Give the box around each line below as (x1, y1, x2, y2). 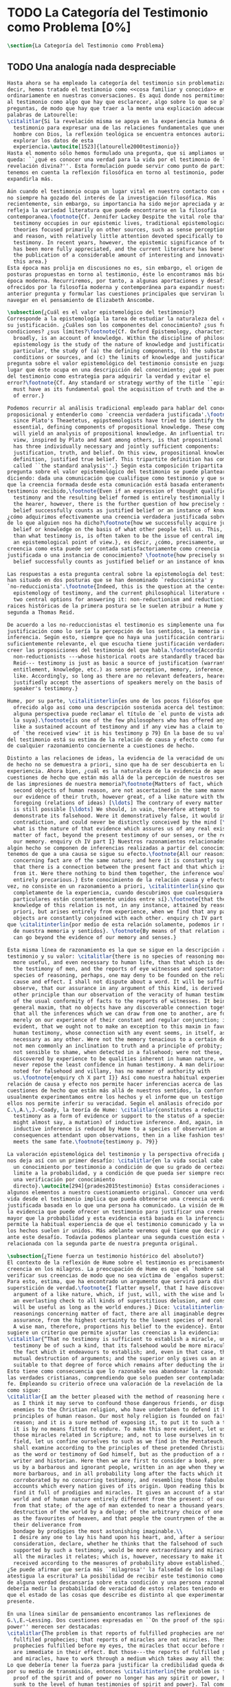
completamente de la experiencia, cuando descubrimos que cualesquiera (13, 889, 223, 896)
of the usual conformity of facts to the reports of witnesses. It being (13, 998, 229, 1004)
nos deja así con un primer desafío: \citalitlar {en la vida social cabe (7, 1157, 223, 1164)
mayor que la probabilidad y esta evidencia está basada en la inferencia (7, 1214, 226, 1222)
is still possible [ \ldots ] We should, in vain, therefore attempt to (13, 806, 220, 813)
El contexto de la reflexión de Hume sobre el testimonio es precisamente (7, 1259, 226, 1266)
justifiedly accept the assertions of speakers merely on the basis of (13, 679, 223, 686)
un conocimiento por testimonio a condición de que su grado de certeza (13, 1163, 226, 1170)
